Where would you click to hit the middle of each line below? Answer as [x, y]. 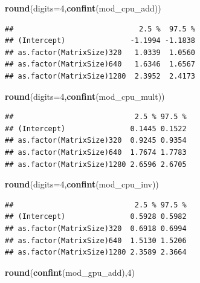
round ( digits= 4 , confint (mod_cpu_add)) [83, 8]
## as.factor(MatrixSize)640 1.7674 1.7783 [96, 152]
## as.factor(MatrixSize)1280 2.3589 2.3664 [96, 252]
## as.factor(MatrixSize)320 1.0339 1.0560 [100, 52]
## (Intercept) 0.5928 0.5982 [96, 217]
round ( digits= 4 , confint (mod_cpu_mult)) [85, 96]
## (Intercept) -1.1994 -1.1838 [100, 41]
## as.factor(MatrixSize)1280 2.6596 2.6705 [96, 164]
